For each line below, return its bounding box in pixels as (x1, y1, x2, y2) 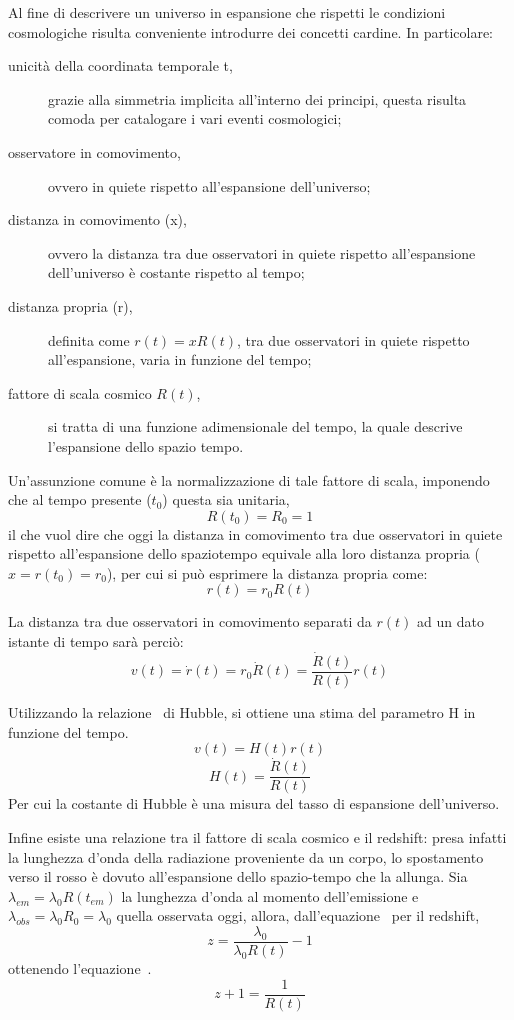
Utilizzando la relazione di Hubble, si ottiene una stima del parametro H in (8, 701, 476, 722)
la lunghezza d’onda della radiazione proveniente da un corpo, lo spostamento (8, 846, 484, 867)
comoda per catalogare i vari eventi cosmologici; (48, 108, 342, 129)
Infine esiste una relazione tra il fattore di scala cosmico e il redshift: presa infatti (8, 827, 507, 847)
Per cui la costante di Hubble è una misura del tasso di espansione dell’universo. (8, 793, 500, 814)
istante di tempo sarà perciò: (8, 631, 184, 652)
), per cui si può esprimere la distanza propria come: (106, 562, 428, 583)
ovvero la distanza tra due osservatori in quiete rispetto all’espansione (48, 242, 476, 263)
